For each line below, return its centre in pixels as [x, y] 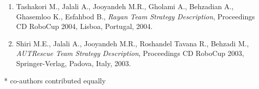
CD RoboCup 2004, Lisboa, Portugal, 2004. [84, 26]
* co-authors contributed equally [55, 80]
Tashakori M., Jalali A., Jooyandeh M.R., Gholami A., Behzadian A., [125, 6]
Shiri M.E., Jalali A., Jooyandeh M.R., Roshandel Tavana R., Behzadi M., [132, 43]
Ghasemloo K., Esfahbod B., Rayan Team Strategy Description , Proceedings [135, 16]
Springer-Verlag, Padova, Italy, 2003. [74, 63]
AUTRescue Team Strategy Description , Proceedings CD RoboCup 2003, [130, 53]
